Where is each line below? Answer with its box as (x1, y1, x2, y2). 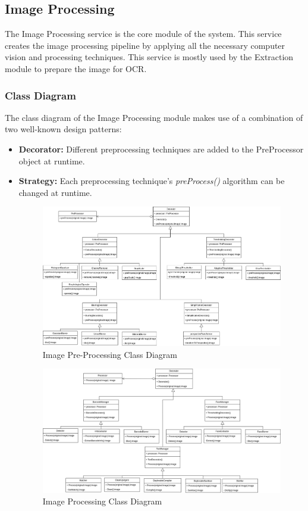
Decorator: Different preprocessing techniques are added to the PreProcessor (18, 142, 304, 155)
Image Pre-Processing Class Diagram (42, 348, 177, 360)
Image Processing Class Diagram (42, 495, 162, 507)
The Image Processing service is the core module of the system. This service (5, 27, 282, 40)
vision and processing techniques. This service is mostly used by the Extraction (5, 51, 294, 63)
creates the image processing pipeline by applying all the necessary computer (5, 39, 285, 51)
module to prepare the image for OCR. (5, 62, 147, 74)
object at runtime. (18, 154, 85, 167)
